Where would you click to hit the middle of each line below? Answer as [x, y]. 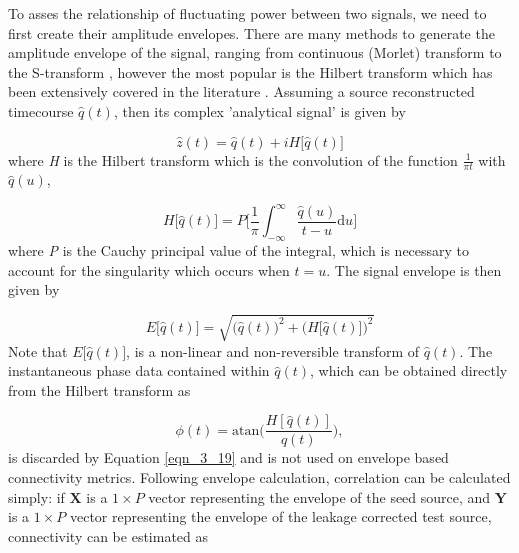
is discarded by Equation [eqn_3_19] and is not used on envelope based [228, 457]
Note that [38, 350]
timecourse [41, 110]
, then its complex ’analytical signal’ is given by [259, 110]
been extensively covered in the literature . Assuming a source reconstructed [241, 91]
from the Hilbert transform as [99, 389]
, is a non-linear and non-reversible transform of [273, 350]
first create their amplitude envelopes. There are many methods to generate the [251, 32]
